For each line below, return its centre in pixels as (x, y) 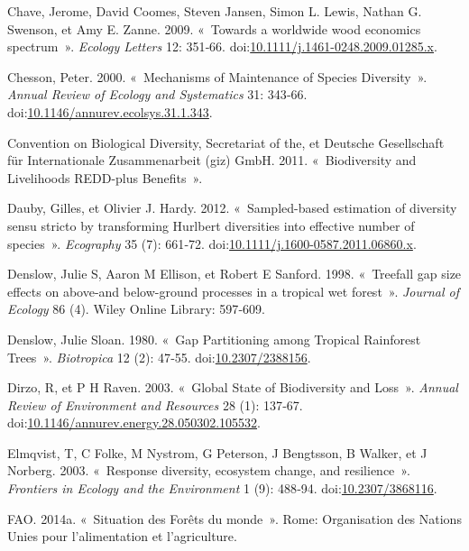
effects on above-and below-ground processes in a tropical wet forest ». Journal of (234, 291)
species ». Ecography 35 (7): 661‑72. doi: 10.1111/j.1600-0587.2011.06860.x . (212, 243)
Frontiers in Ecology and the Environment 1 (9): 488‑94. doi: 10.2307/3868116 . (222, 488)
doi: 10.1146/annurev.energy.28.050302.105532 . (134, 422)
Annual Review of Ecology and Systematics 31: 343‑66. (157, 94)
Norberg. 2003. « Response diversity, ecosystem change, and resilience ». (209, 470)
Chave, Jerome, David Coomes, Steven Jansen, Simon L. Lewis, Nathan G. (215, 11)
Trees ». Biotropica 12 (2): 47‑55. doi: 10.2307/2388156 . (159, 357)
